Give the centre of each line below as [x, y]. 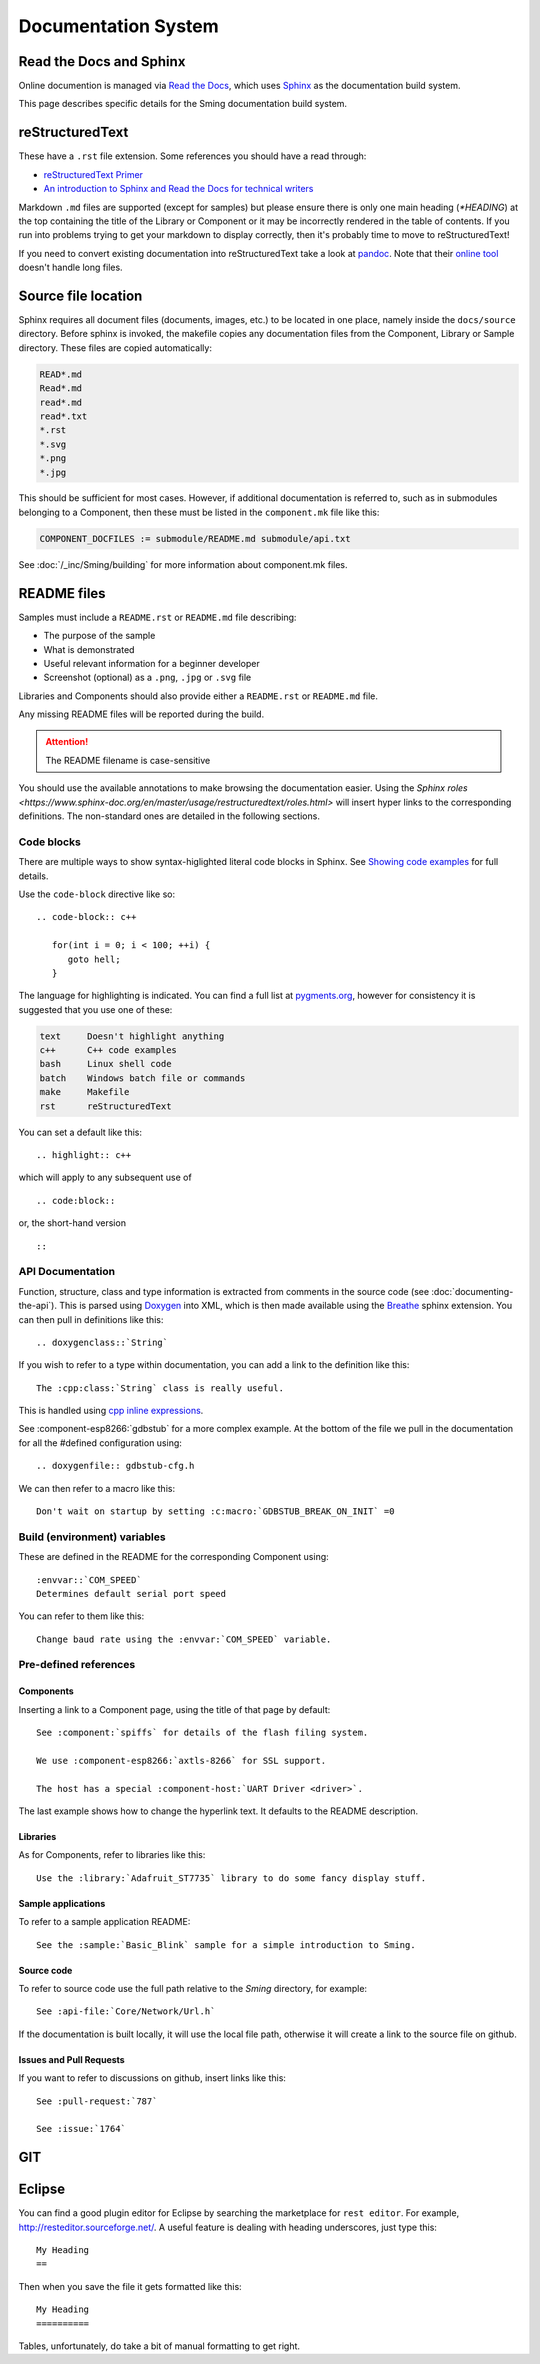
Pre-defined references [77, 1665]
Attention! [67, 742]
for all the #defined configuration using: [100, 1442]
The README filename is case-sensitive [128, 760]
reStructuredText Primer [93, 174]
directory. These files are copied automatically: [115, 347]
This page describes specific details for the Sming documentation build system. [183, 104]
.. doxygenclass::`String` [102, 1342]
